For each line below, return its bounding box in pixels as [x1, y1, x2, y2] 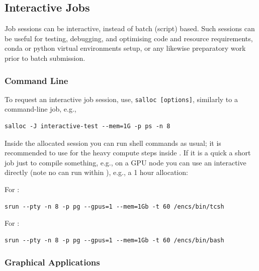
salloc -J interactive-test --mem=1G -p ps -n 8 [5, 123, 170, 130]
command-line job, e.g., [5, 104, 76, 114]
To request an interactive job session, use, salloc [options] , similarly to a [5, 94, 238, 104]
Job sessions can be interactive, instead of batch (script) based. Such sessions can [5, 23, 255, 34]
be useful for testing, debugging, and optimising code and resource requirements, [5, 33, 253, 43]
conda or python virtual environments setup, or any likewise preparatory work [5, 43, 246, 53]
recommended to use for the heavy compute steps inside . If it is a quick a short [5, 147, 251, 158]
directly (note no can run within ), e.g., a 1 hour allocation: [5, 167, 188, 177]
